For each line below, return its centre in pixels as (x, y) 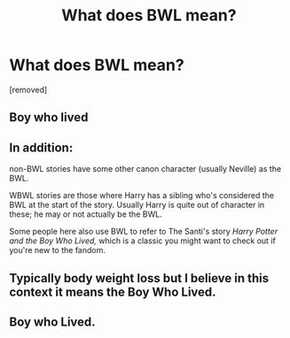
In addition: (41, 147)
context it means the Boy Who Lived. (113, 292)
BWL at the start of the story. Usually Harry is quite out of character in (137, 205)
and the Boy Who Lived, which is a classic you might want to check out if (143, 241)
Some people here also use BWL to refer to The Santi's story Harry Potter (143, 232)
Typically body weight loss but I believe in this (139, 278)
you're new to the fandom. (58, 250)
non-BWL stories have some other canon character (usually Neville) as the (145, 169)
